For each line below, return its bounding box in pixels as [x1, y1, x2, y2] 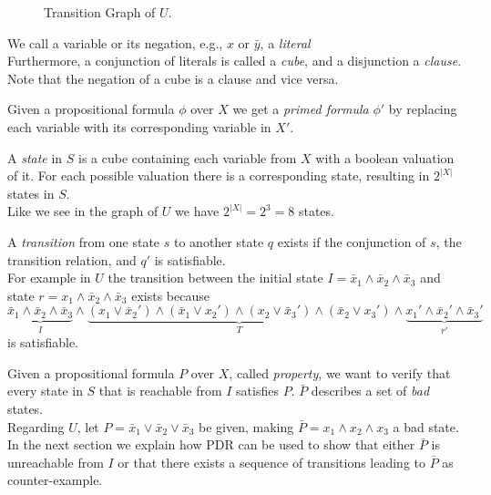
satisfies [236, 381, 279, 400]
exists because [131, 285, 210, 304]
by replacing [388, 99, 457, 119]
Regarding [7, 417, 65, 436]
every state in [7, 381, 83, 400]
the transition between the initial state [107, 268, 323, 287]
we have [175, 201, 220, 221]
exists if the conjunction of [277, 232, 426, 251]
